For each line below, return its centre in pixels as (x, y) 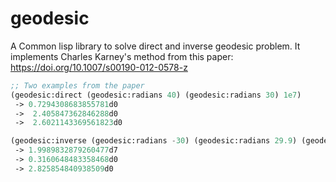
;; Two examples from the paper (77, 85)
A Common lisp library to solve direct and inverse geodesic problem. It (155, 46)
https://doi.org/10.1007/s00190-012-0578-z (99, 67)
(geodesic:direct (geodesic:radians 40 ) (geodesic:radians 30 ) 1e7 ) (156, 95)
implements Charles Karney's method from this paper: (122, 56)
